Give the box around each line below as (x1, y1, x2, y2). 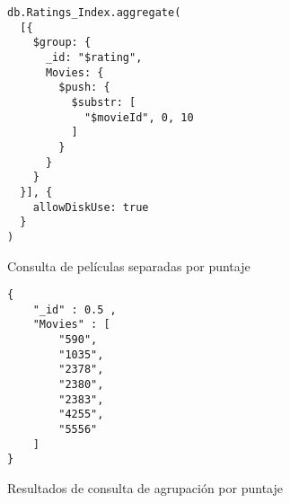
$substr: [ (71, 95, 136, 109)
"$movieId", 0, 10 (83, 110, 194, 124)
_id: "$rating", (45, 50, 143, 64)
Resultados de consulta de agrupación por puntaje (7, 478, 283, 497)
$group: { (32, 36, 92, 49)
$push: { (58, 81, 110, 94)
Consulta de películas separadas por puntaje (7, 256, 250, 275)
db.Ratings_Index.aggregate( (7, 6, 181, 19)
